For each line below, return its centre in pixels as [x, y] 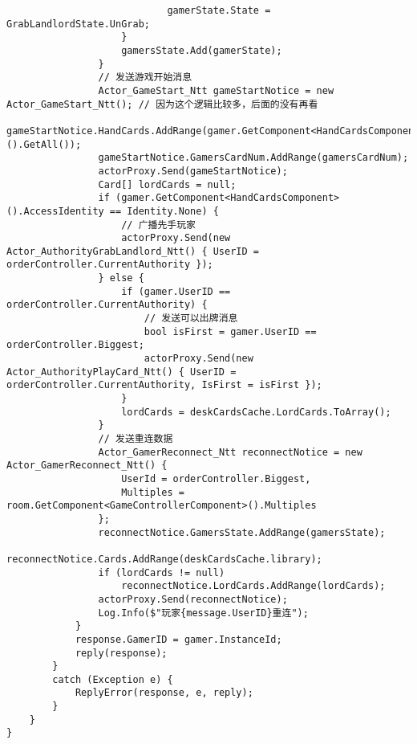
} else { [121, 278]
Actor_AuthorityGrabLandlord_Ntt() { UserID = [133, 251]
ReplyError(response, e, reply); [164, 693]
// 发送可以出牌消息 [191, 319]
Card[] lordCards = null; [167, 184]
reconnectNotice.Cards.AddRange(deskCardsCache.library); [164, 559]
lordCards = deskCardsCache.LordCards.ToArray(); [256, 412]
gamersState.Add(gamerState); [202, 50]
